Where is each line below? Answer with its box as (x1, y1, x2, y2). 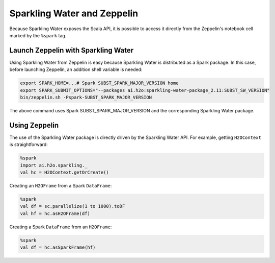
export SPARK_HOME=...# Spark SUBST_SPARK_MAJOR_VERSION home (20, 80, 179, 86)
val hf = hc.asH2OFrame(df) (20, 210, 90, 217)
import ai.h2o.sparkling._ (20, 162, 88, 168)
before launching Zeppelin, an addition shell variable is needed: (9, 66, 143, 73)
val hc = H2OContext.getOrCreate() (20, 170, 109, 176)
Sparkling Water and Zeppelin (9, 8, 139, 19)
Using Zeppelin (9, 121, 59, 130)
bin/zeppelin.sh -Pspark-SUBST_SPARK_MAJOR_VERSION (20, 94, 152, 100)
